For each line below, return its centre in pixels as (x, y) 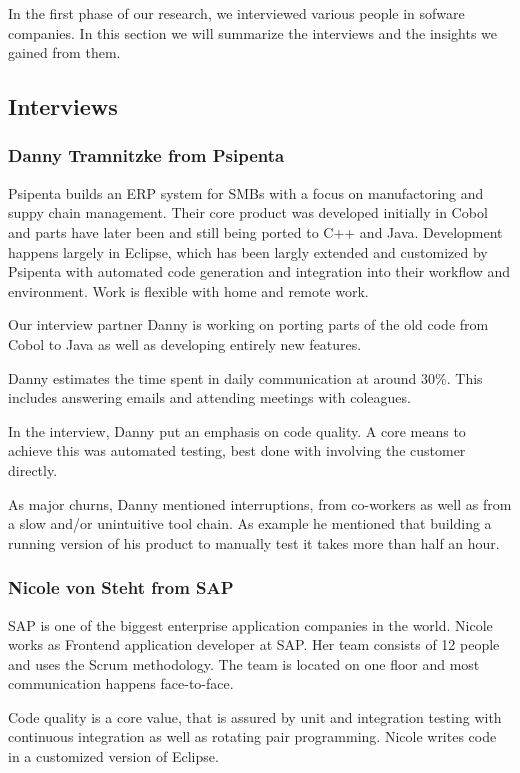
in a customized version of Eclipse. (113, 756)
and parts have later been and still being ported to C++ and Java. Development (255, 231)
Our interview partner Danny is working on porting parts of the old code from (248, 324)
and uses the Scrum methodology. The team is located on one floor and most (244, 663)
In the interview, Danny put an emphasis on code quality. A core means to (237, 430)
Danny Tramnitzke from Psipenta (146, 155)
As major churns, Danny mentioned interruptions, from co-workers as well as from (260, 503)
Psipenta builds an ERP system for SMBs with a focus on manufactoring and (246, 192)
